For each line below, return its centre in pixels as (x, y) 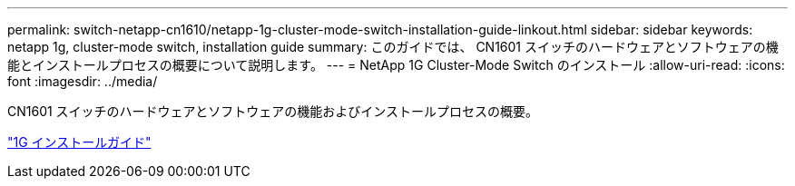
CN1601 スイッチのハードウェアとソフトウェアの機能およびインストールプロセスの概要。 (273, 111)
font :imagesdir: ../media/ (83, 81)
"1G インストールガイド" (79, 142)
